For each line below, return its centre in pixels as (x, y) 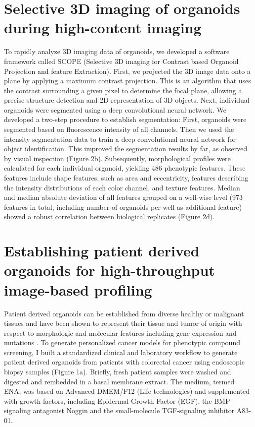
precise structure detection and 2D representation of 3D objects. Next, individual (127, 100)
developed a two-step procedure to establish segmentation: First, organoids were (125, 119)
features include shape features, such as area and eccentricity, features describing (126, 178)
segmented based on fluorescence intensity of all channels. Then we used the (119, 129)
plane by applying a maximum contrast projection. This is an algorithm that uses (127, 81)
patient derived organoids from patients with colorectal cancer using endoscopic (125, 362)
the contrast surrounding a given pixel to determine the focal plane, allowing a (123, 90)
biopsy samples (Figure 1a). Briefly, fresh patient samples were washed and (118, 372)
